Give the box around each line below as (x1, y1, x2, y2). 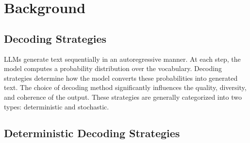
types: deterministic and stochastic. (4, 101, 109, 111)
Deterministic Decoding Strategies (4, 125, 180, 140)
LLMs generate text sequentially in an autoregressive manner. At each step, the (4, 54, 241, 64)
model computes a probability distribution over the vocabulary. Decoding (4, 63, 222, 73)
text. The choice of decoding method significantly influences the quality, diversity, (4, 82, 247, 92)
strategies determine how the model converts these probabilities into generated (4, 72, 238, 83)
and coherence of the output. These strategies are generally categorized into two (4, 91, 242, 102)
